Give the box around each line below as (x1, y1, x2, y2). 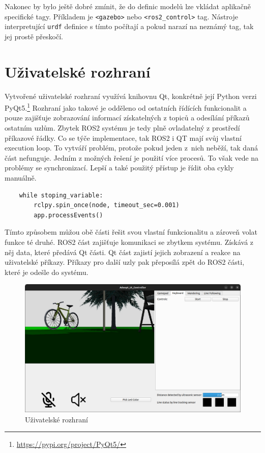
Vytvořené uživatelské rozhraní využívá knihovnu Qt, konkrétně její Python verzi (5, 90, 257, 101)
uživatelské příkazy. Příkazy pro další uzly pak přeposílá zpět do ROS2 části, (5, 257, 245, 267)
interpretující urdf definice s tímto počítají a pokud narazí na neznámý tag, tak (5, 21, 254, 32)
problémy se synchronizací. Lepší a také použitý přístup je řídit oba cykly (5, 162, 234, 173)
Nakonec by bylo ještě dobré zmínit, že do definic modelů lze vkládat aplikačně (5, 1, 251, 11)
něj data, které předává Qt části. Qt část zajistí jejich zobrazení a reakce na (5, 246, 241, 257)
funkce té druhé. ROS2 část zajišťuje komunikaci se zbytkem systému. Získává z (5, 237, 254, 247)
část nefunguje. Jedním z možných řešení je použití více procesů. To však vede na (5, 152, 259, 163)
